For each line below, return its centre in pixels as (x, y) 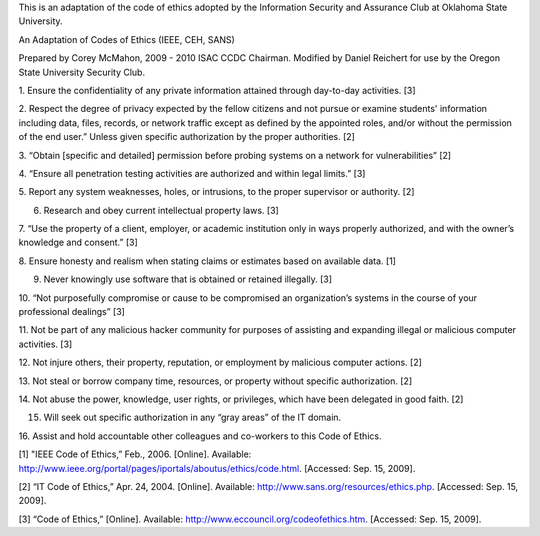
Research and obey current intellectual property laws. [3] (161, 210)
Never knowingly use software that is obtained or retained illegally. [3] (188, 279)
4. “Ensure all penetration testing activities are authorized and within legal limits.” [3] (192, 173)
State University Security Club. (81, 72)
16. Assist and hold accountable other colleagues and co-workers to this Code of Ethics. (200, 436)
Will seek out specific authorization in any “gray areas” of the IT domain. (192, 417)
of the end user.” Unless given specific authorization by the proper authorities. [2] (186, 137)
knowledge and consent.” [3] (78, 242)
